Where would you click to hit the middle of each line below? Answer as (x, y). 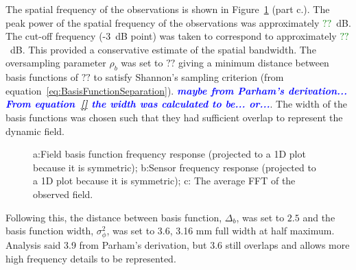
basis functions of (42, 77)
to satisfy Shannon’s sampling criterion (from (189, 77)
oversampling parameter (56, 63)
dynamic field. (35, 131)
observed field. (63, 194)
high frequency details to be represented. (91, 258)
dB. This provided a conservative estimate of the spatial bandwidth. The (163, 49)
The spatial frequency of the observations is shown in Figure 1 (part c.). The (168, 9)
